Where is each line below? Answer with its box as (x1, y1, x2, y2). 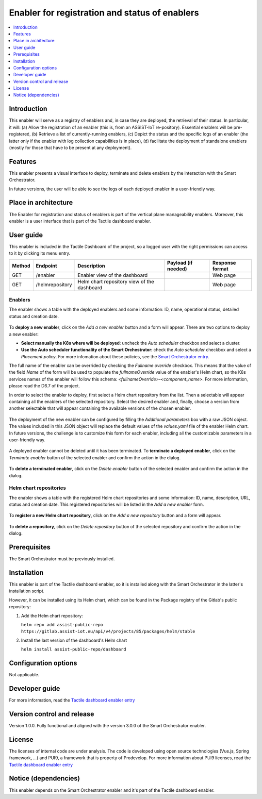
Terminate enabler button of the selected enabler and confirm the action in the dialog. (9, 454, 181, 461)
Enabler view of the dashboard (78, 272, 148, 279)
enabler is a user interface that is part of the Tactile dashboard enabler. (9, 218, 151, 224)
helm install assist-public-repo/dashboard (21, 647, 126, 652)
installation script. (9, 588, 45, 594)
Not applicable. (9, 672, 40, 678)
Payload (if (167, 259, 193, 266)
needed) (167, 265, 187, 272)
